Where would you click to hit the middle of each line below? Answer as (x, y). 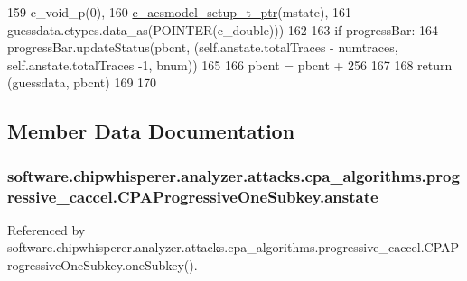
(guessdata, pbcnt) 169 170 (82, 82)
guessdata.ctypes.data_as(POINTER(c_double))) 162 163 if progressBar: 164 (223, 29)
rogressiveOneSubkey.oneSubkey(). (103, 265)
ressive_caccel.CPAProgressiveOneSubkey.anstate (193, 196)
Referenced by (47, 229)
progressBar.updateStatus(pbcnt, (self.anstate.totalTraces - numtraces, (203, 47)
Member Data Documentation (151, 131)
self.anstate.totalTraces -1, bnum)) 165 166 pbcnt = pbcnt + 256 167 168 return (230, 64)
